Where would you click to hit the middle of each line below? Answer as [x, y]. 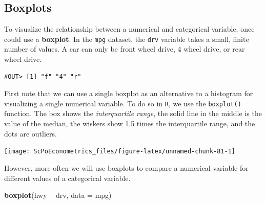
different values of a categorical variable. [67, 178]
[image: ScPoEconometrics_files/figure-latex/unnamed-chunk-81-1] [120, 152]
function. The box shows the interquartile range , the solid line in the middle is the [133, 113]
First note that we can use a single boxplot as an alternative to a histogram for [129, 93]
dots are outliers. [30, 133]
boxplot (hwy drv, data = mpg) [58, 195]
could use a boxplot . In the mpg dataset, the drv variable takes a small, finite [127, 39]
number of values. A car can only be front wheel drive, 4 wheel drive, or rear [125, 49]
